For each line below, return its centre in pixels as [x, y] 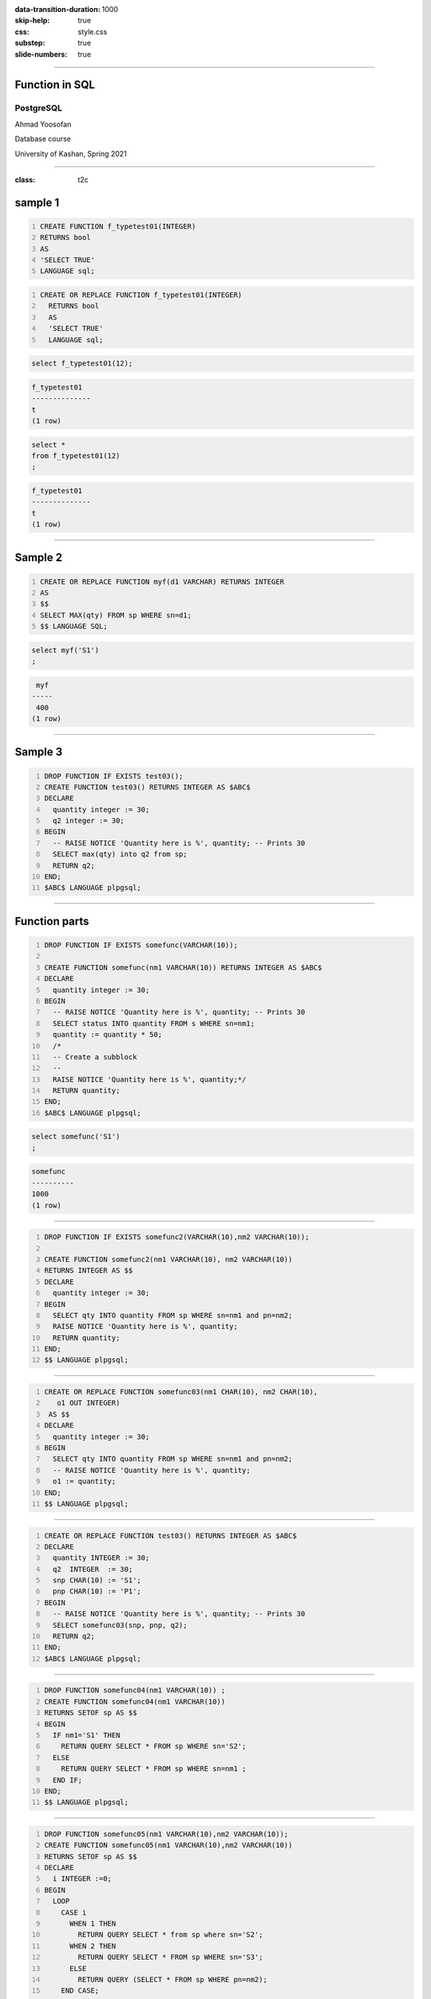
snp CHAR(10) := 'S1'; [97, 1580]
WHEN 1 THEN [93, 1923]
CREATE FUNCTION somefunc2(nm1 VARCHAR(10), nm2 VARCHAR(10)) [168, 1259]
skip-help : [32, 21]
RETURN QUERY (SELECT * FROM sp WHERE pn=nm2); [172, 1979]
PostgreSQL [39, 108]
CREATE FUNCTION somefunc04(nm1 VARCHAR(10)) [135, 1702]
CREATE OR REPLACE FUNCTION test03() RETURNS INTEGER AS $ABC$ [170, 1536]
